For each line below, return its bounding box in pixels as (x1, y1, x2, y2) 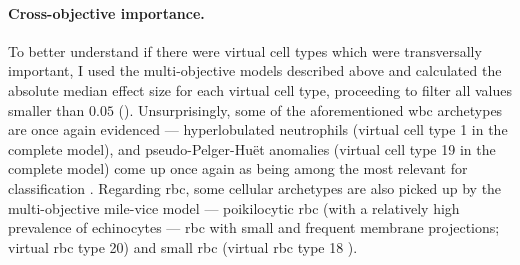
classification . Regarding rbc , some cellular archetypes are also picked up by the (8, 177, 502, 198)
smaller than (8, 99, 85, 120)
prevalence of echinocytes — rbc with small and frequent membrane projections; (8, 217, 500, 238)
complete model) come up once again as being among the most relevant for (8, 158, 468, 179)
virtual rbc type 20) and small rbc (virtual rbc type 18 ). (8, 236, 358, 257)
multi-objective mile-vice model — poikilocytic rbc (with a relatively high (8, 197, 460, 218)
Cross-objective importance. (8, 2, 205, 23)
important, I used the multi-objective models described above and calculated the (8, 60, 502, 81)
